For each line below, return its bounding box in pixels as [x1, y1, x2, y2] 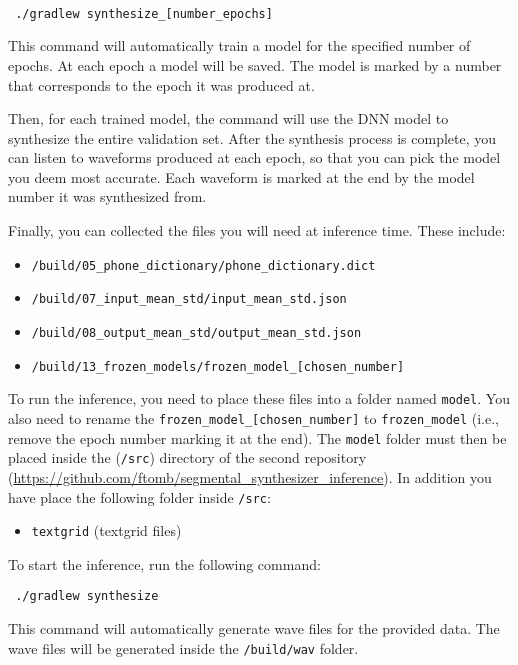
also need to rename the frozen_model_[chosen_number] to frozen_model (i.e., [8, 407, 500, 428]
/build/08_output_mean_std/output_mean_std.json [31, 325, 362, 340]
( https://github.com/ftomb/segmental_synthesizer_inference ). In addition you [8, 466, 492, 487]
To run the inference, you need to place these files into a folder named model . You [8, 388, 510, 409]
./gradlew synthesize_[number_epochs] [15, 6, 273, 21]
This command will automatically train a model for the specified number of [8, 35, 471, 56]
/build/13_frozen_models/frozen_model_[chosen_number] [31, 359, 405, 374]
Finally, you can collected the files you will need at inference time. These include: [8, 220, 506, 241]
